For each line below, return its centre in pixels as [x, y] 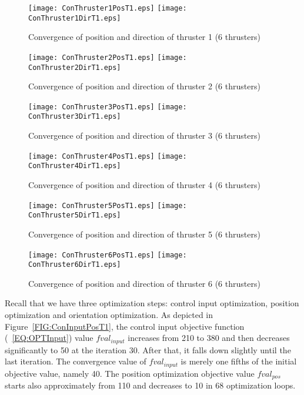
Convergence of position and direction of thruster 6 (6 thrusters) [144, 283]
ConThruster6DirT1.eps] [75, 265]
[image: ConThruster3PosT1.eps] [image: [108, 107]
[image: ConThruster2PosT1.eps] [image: [108, 57]
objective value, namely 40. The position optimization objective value [130, 373]
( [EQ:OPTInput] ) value [49, 338]
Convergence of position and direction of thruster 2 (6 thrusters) [144, 86]
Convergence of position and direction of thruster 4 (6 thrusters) [144, 185]
